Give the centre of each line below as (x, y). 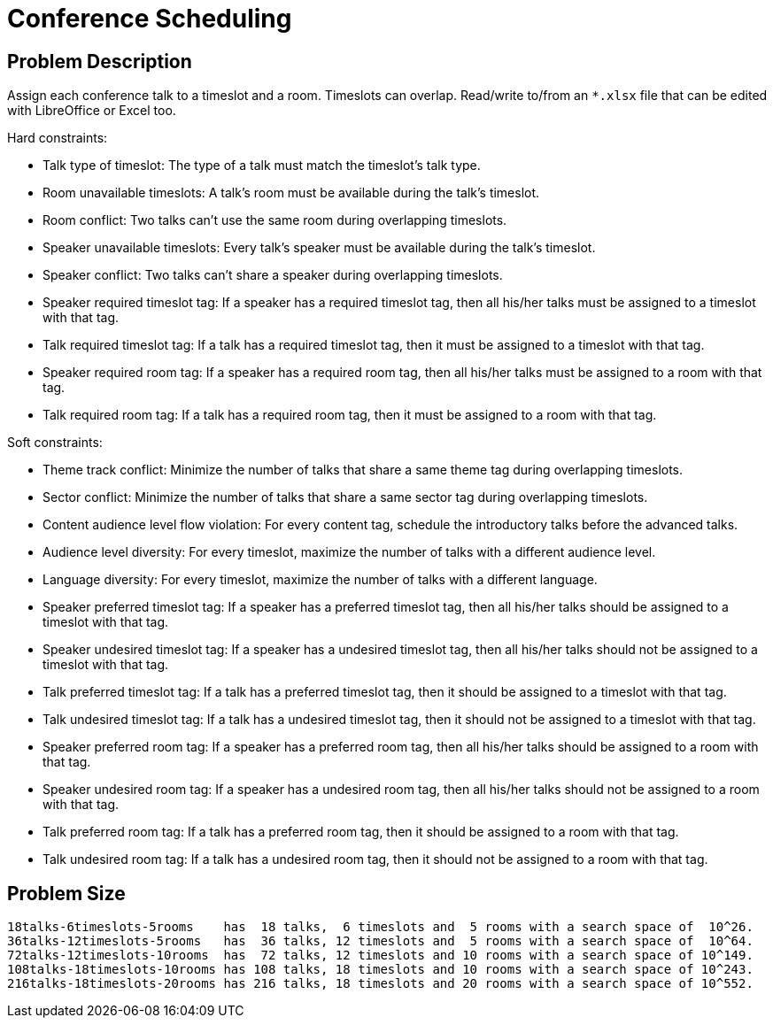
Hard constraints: (58, 138)
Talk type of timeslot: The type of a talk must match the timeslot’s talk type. (262, 166)
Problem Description (100, 61)
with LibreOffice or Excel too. (92, 111)
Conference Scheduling (150, 19)
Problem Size (66, 893)
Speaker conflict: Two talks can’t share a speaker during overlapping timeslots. (273, 275)
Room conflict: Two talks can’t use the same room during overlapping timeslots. (275, 220)
